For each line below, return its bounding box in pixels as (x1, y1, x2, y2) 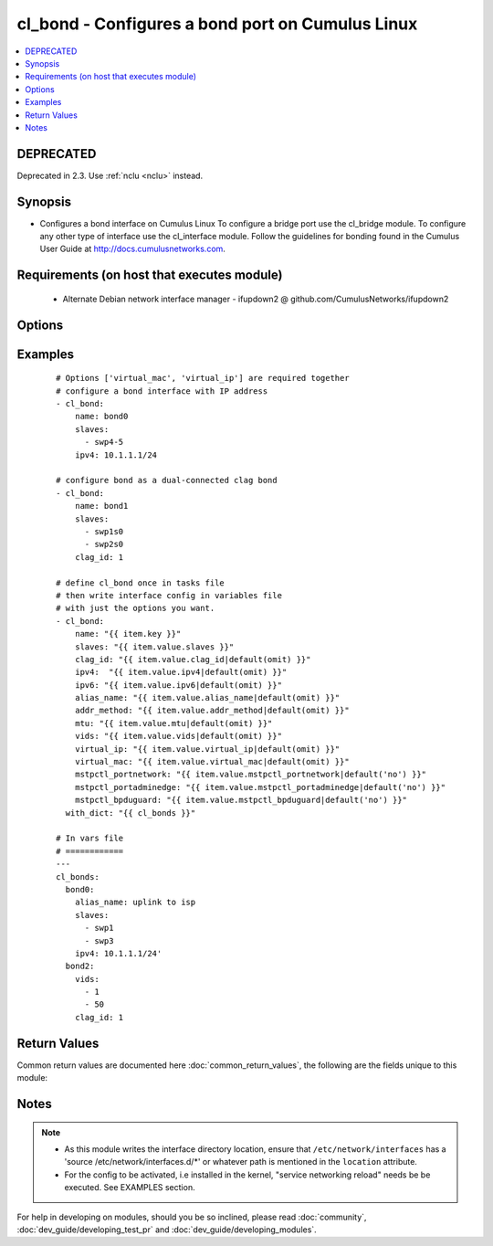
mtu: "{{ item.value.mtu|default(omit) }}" (74, 718, 273, 728)
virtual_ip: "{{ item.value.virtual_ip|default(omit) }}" (74, 744, 341, 754)
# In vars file (56, 833, 124, 844)
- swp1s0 (84, 526, 124, 536)
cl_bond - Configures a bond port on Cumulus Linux (16, 14, 418, 34)
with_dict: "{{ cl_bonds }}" (65, 808, 196, 818)
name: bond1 (74, 501, 129, 512)
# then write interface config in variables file (56, 590, 283, 600)
